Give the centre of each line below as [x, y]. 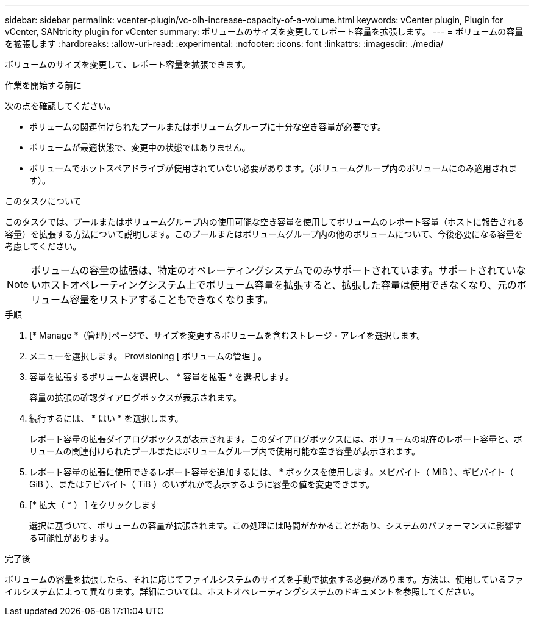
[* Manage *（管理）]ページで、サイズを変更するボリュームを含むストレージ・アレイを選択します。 [227, 335]
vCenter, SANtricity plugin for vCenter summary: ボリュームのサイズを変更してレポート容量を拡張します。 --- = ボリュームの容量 [264, 31]
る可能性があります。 [72, 538]
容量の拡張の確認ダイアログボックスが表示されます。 [136, 397]
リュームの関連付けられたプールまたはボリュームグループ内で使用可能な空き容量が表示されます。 [225, 451]
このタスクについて [43, 201]
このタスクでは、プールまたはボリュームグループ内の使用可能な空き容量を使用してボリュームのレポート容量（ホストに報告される [265, 222]
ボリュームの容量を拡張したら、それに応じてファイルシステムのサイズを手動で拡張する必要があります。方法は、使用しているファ [264, 579]
